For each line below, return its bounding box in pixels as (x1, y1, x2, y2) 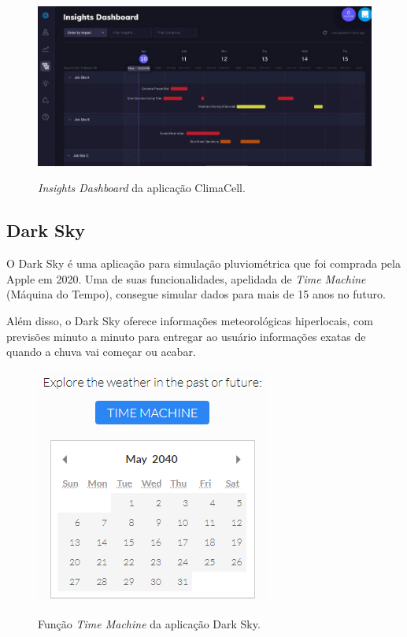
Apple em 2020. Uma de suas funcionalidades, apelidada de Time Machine (6, 270, 366, 287)
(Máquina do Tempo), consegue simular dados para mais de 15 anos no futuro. (6, 286, 386, 302)
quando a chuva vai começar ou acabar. (6, 343, 196, 360)
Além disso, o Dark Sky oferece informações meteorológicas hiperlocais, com (6, 312, 373, 328)
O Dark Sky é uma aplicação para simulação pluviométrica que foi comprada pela (6, 255, 401, 272)
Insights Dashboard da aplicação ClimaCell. (38, 180, 246, 196)
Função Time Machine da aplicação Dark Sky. (38, 616, 261, 632)
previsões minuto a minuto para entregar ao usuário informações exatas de (6, 328, 366, 344)
